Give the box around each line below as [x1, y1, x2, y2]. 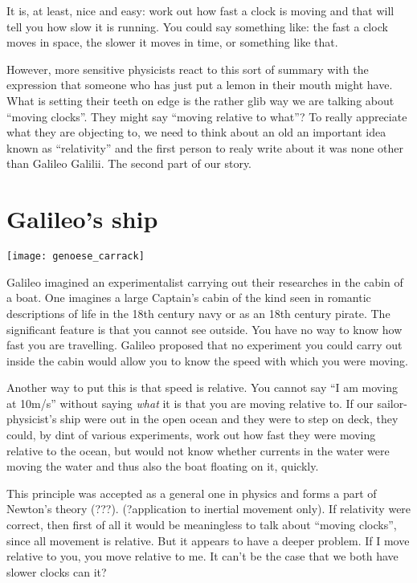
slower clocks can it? [6, 563, 107, 580]
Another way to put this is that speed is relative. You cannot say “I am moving [6, 379, 398, 396]
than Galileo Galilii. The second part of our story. [6, 155, 252, 172]
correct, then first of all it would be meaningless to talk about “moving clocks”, [6, 516, 397, 533]
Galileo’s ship [6, 202, 158, 235]
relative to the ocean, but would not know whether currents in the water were [6, 442, 390, 459]
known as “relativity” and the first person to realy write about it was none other [6, 139, 404, 156]
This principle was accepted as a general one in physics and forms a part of [6, 484, 377, 501]
